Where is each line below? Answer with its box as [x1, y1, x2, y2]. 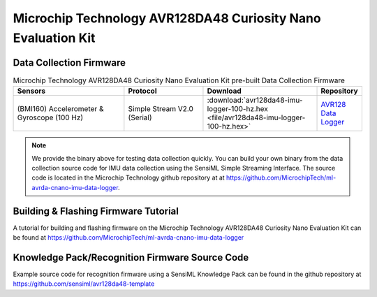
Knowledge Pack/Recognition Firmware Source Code [13, 252, 249, 263]
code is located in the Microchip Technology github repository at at [31, 173, 225, 182]
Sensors [17, 86, 45, 96]
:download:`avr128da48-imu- [207, 95, 303, 105]
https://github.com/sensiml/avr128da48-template [13, 280, 155, 288]
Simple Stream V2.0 [128, 104, 193, 114]
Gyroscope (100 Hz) [17, 113, 84, 122]
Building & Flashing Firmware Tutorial [13, 205, 179, 217]
